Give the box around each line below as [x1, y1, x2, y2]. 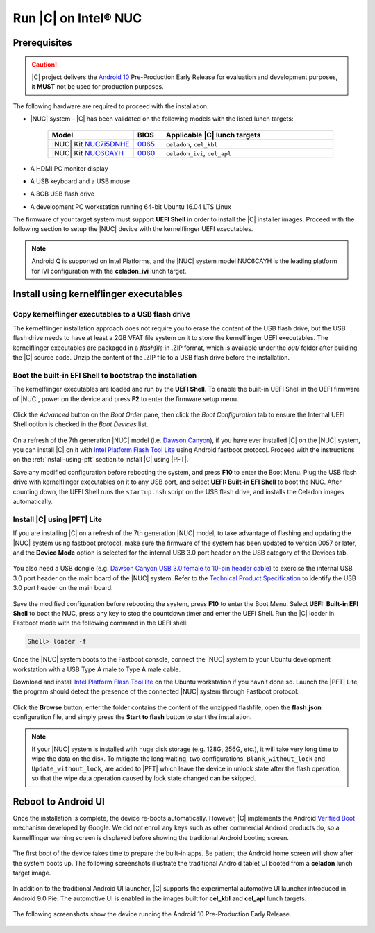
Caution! [31, 60, 58, 69]
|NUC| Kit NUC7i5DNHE [51, 139, 130, 149]
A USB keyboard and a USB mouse [30, 177, 131, 185]
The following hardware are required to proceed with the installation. [12, 101, 209, 110]
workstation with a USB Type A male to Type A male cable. [12, 665, 181, 673]
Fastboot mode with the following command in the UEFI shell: [12, 619, 188, 628]
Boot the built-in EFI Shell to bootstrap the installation [12, 370, 197, 380]
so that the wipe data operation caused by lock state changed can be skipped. [31, 774, 256, 782]
